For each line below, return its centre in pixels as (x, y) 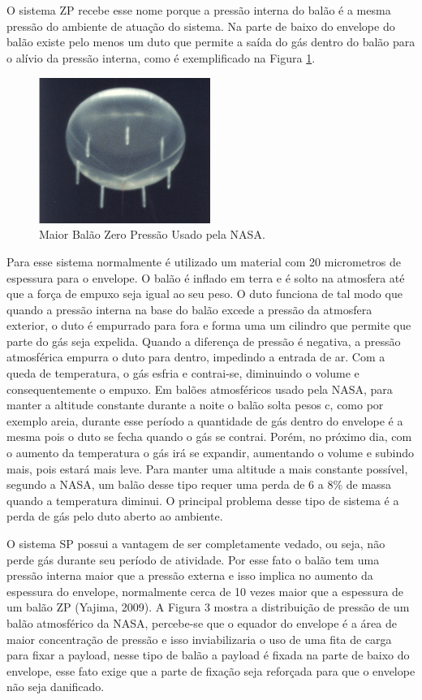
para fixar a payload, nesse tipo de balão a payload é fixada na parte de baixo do (208, 655)
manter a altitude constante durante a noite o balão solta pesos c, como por (195, 405)
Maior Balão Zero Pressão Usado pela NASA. (152, 234)
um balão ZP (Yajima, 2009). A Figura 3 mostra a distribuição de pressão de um (208, 607)
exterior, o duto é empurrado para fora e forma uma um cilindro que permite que (209, 325)
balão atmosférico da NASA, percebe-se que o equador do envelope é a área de (202, 622)
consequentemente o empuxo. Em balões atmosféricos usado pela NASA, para (200, 389)
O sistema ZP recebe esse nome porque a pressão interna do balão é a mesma (199, 10)
